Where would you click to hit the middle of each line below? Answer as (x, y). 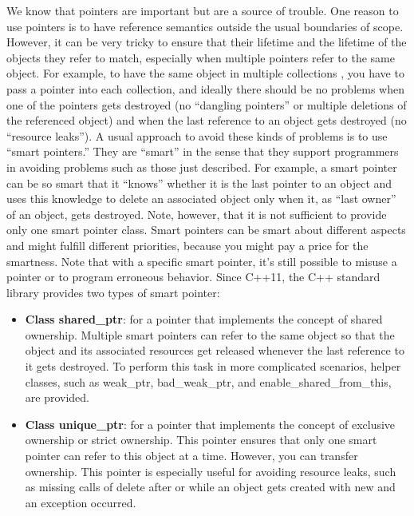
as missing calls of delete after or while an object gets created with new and (210, 487)
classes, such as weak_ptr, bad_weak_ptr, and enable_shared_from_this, (208, 381)
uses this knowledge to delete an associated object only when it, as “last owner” (201, 198)
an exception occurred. (81, 502)
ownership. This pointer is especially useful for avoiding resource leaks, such (211, 471)
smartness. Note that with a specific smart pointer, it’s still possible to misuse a (202, 261)
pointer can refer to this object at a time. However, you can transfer (191, 456)
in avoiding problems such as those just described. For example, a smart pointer (202, 167)
